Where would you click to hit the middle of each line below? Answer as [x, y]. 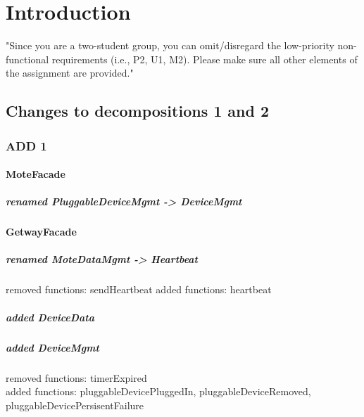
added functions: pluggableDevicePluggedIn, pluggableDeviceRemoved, [158, 391]
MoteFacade [36, 174]
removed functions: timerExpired [76, 377]
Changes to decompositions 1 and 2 [138, 111]
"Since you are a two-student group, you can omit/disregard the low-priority [170, 45]
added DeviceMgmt [52, 347]
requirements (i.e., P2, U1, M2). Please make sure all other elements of [205, 59]
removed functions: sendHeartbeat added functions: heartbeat [139, 289]
